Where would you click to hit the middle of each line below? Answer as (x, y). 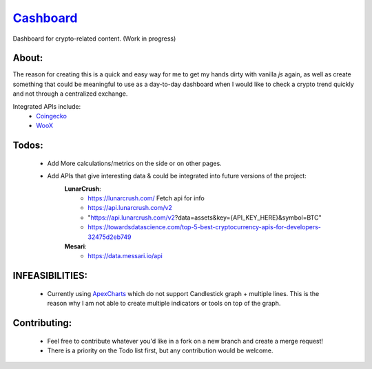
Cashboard (45, 18)
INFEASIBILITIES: (50, 276)
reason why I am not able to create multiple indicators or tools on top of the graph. (164, 304)
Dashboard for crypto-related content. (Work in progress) (94, 39)
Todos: (28, 146)
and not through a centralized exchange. (70, 94)
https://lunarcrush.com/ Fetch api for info (146, 198)
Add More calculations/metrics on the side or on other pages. (134, 163)
